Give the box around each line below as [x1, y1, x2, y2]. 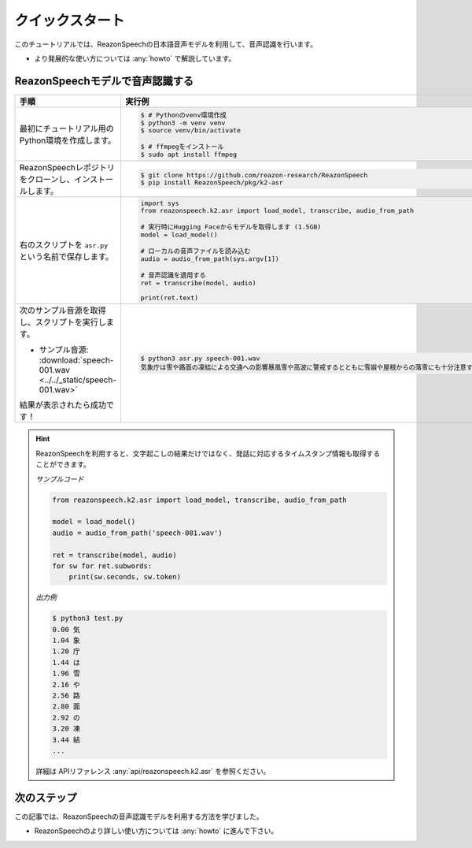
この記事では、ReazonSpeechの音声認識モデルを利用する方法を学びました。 [14, 812, 264, 821]
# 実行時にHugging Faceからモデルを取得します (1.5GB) [140, 222, 322, 231]
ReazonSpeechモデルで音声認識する [14, 74, 194, 87]
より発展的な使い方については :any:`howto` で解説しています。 [34, 54, 236, 63]
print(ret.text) [140, 293, 199, 302]
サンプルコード [35, 474, 84, 484]
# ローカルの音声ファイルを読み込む [140, 247, 251, 255]
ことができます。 [35, 459, 90, 469]
